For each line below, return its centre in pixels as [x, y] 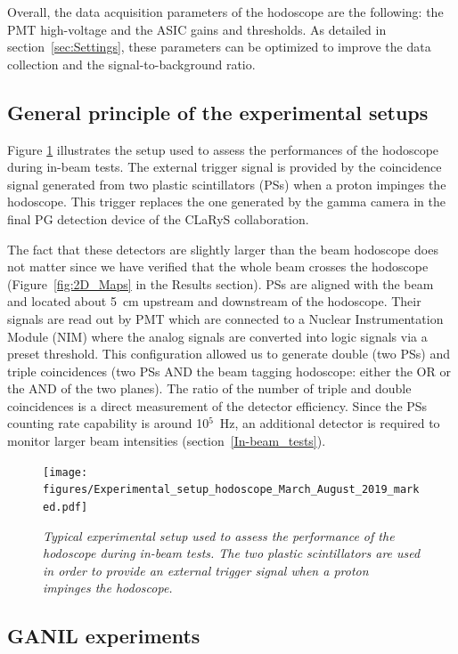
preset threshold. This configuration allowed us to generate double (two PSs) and [229, 354]
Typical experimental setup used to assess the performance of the [219, 535]
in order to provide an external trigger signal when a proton [206, 570]
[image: [65, 472]
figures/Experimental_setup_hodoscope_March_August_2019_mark [231, 490]
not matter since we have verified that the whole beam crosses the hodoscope [218, 266]
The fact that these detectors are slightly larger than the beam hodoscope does [223, 249]
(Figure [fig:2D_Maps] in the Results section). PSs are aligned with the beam [221, 283]
